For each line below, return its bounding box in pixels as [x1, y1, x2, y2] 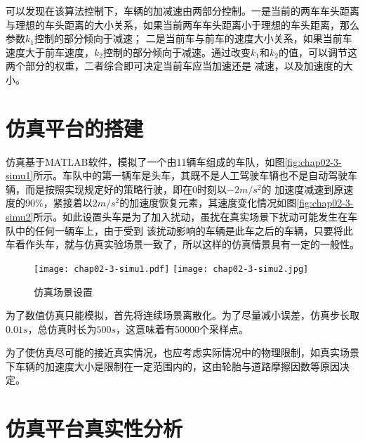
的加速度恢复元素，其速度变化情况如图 [119, 195, 297, 210]
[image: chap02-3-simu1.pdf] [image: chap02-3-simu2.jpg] [34, 263, 309, 274]
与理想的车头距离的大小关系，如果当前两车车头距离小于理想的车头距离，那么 [6, 17, 359, 32]
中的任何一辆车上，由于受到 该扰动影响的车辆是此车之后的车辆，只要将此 [15, 223, 353, 237]
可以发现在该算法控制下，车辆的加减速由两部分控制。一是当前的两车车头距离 [6, 4, 359, 18]
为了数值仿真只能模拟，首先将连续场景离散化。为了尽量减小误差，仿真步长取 [6, 308, 359, 322]
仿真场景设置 [34, 284, 93, 299]
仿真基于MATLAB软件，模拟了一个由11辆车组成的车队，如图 [6, 154, 285, 169]
